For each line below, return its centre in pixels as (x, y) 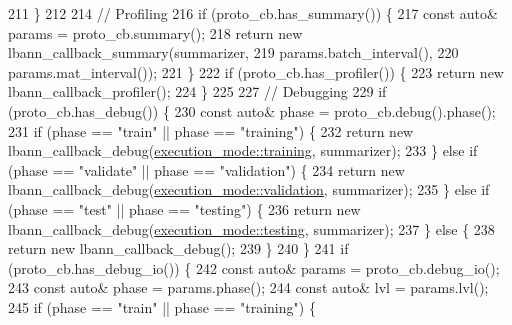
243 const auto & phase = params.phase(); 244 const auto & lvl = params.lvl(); (248, 287)
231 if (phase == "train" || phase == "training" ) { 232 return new (211, 130)
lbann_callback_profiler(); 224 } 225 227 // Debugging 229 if (197, 91)
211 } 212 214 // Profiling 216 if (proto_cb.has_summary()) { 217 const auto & (253, 13)
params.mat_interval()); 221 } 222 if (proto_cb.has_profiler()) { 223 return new (256, 71)
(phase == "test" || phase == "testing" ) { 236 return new (184, 208)
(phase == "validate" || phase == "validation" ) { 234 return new (206, 169)
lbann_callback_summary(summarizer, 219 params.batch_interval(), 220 (233, 52)
